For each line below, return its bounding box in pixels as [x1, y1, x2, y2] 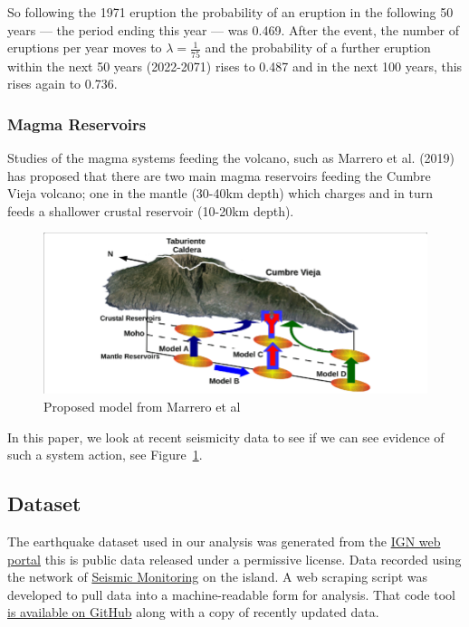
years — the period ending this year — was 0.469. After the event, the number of [7, 20, 459, 39]
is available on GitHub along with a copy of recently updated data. [7, 603, 379, 622]
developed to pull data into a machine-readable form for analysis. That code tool [7, 584, 455, 603]
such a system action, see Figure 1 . [7, 445, 203, 464]
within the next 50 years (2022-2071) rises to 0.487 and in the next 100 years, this [7, 56, 463, 75]
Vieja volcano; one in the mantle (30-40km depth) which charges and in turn [7, 184, 433, 203]
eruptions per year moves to [7, 38, 162, 57]
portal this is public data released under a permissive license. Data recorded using [7, 549, 462, 568]
